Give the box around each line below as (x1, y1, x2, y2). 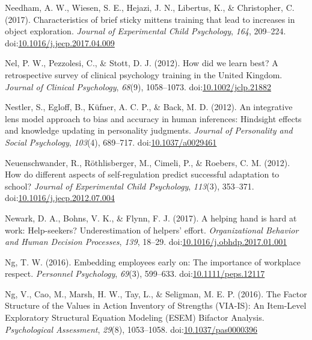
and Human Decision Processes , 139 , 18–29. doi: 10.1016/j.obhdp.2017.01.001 (5, 235, 287, 248)
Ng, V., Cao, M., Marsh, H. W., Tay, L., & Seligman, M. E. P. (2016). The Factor (5, 287, 307, 300)
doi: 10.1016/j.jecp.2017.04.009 (5, 36, 115, 49)
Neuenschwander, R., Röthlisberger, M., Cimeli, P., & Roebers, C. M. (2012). (5, 156, 290, 168)
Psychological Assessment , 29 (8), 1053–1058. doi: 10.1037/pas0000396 (5, 323, 258, 335)
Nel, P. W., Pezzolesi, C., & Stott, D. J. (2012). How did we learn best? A (5, 57, 278, 69)
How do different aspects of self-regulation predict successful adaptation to (5, 168, 280, 181)
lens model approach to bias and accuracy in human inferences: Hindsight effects (5, 112, 302, 125)
